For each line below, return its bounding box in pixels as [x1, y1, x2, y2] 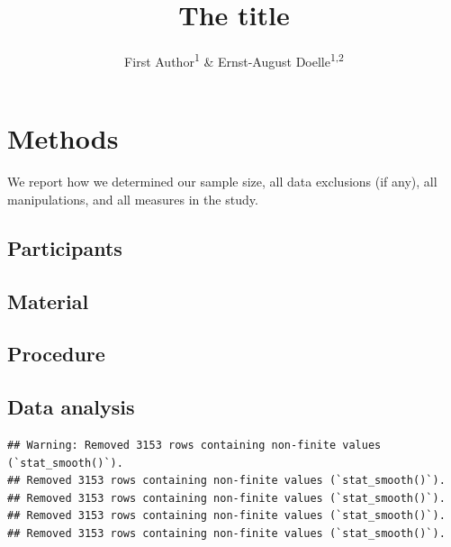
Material [7, 287, 89, 315]
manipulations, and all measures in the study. [7, 189, 258, 208]
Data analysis [7, 393, 135, 421]
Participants [7, 233, 122, 261]
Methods [7, 120, 119, 157]
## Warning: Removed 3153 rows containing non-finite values [7, 439, 382, 452]
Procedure [7, 340, 105, 368]
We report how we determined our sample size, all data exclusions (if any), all [7, 172, 437, 191]
